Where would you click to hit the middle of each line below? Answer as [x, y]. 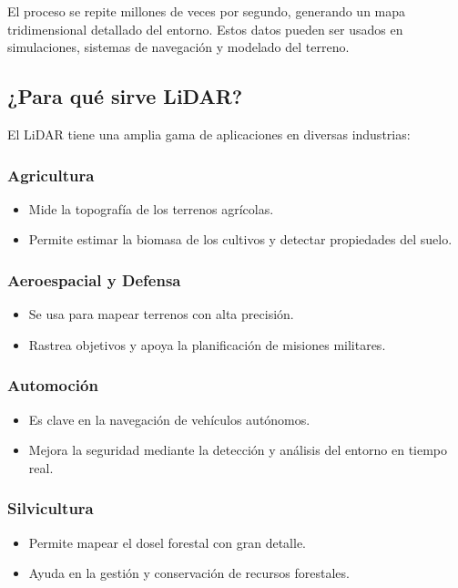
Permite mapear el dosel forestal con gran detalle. [168, 542]
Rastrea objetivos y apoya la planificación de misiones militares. [207, 344]
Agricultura [51, 175]
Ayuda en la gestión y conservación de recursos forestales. [189, 573]
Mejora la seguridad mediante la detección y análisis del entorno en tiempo [238, 450]
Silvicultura [51, 508]
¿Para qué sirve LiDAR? [125, 96]
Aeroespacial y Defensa [94, 279]
